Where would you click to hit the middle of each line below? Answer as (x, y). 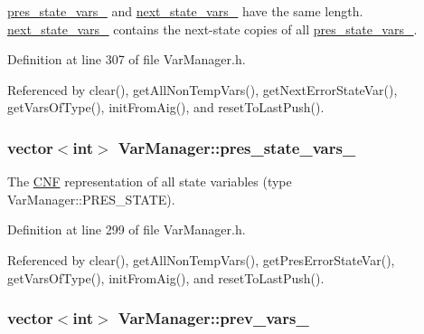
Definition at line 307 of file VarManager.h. (127, 59)
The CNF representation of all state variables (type (150, 181)
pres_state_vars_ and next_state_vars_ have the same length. (185, 11)
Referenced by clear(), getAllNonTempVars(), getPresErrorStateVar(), (201, 259)
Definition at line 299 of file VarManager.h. (127, 229)
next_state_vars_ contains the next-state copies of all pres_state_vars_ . (212, 29)
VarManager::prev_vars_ (213, 318)
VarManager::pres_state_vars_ (237, 147)
